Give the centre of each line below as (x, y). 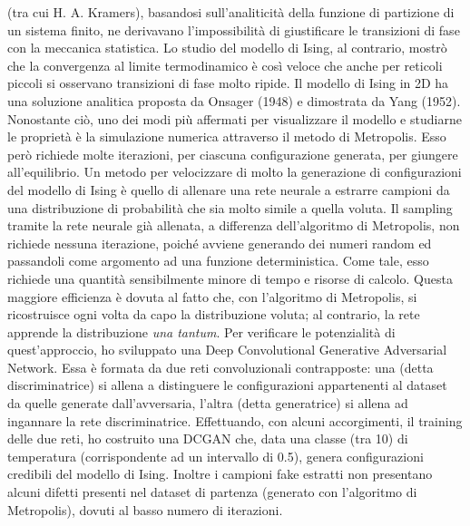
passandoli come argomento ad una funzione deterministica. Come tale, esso (218, 261)
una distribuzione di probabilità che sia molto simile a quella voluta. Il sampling (230, 207)
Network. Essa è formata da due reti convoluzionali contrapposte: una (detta (220, 367)
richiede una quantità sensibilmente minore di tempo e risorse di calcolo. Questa (230, 278)
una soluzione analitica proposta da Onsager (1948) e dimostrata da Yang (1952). (234, 100)
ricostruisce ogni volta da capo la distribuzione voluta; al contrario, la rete (214, 314)
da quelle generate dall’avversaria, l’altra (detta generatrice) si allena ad (208, 403)
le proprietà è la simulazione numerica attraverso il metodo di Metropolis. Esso (227, 136)
